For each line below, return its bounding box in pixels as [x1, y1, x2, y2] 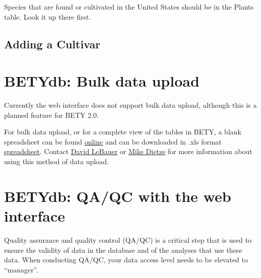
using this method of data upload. [4, 156, 109, 167]
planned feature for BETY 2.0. [4, 109, 99, 120]
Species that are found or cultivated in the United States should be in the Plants [4, 2, 254, 12]
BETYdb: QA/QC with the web [4, 185, 231, 206]
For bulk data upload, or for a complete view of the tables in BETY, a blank [4, 126, 241, 137]
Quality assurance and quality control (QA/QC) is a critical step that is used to [4, 234, 251, 245]
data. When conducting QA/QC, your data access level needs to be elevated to [4, 254, 248, 265]
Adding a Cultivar [4, 36, 101, 51]
